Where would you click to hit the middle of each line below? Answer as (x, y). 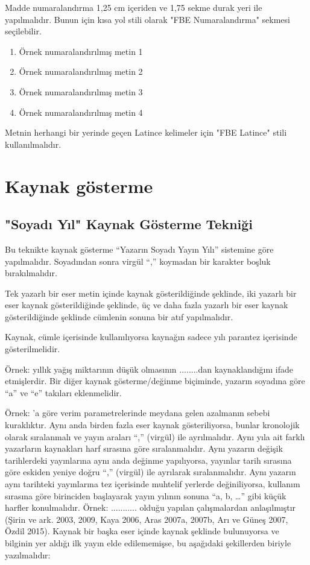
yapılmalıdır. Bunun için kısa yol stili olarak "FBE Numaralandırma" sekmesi (147, 19)
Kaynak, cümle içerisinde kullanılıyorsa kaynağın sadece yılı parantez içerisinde (151, 337)
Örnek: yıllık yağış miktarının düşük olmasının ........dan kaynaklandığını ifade (149, 369)
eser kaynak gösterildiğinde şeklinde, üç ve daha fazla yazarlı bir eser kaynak (147, 305)
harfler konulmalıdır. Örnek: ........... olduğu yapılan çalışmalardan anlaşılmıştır (150, 507)
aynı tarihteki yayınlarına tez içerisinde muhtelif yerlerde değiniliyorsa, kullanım (153, 484)
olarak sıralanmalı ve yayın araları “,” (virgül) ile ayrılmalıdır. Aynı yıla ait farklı (155, 436)
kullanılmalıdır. (33, 144)
